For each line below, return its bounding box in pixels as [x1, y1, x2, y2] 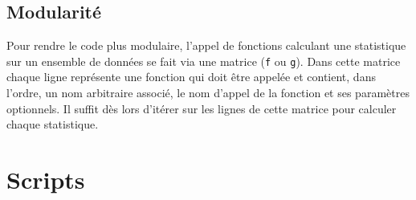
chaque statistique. [6, 116, 99, 133]
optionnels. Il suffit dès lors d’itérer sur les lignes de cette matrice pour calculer [6, 100, 397, 116]
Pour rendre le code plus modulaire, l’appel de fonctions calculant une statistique [6, 37, 406, 54]
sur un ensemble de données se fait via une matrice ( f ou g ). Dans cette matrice [6, 52, 401, 69]
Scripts [6, 163, 85, 196]
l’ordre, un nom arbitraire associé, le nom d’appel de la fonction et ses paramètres [6, 84, 410, 101]
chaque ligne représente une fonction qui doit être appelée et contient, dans [6, 68, 376, 85]
